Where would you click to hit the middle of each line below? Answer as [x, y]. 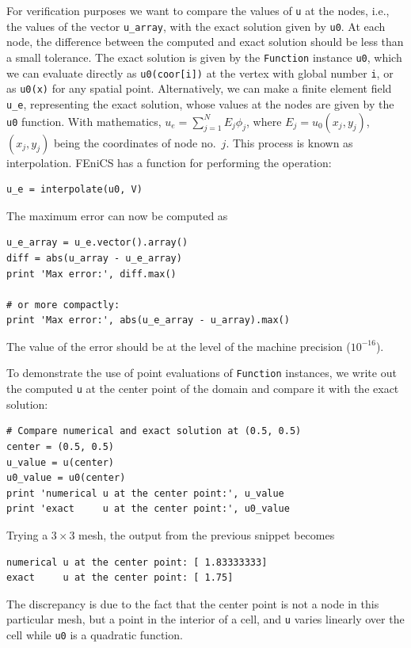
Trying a [27, 534]
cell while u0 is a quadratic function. [95, 634]
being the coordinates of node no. [135, 142]
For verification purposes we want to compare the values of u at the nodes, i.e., [198, 10]
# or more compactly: [63, 305]
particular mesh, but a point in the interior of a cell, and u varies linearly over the [205, 619]
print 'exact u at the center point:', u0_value [148, 509]
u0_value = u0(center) [66, 478]
